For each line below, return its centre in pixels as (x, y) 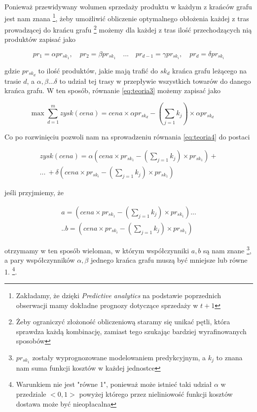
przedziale (31, 394)
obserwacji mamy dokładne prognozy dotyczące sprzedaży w (107, 305)
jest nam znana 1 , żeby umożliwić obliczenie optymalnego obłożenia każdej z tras (127, 17)
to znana (229, 357)
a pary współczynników (40, 260)
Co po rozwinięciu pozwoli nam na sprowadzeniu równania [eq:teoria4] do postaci (127, 136)
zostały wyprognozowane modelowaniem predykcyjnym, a (119, 357)
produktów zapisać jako (40, 39)
